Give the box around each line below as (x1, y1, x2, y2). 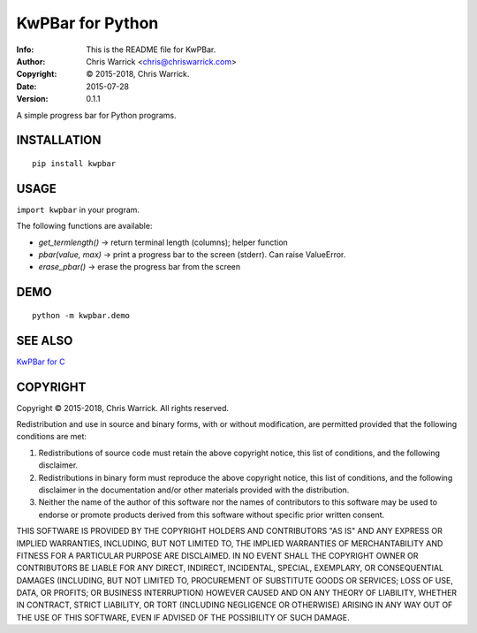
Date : (16, 80, 37, 92)
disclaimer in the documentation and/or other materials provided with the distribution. (38, 484, 350, 495)
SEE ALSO (16, 332, 73, 348)
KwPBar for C (16, 356, 65, 367)
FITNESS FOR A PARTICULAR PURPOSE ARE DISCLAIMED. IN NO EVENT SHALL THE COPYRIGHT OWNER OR (16, 550, 419, 561)
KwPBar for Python (16, 13, 159, 33)
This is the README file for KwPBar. (86, 44, 216, 55)
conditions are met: (16, 431, 87, 442)
